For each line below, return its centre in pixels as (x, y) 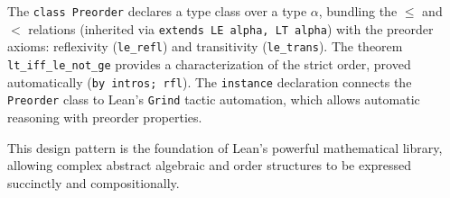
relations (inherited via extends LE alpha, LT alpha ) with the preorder (231, 28)
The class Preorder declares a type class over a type (157, 11)
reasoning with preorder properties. (105, 117)
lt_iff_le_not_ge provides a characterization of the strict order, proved (209, 63)
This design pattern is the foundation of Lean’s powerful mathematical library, (225, 147)
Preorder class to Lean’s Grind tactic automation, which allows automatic (214, 99)
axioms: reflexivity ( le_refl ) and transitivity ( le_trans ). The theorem (205, 46)
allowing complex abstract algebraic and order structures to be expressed (210, 165)
